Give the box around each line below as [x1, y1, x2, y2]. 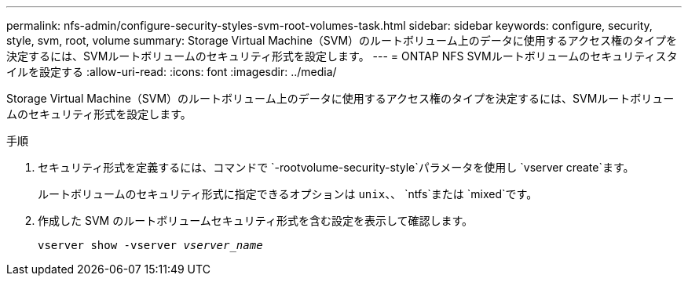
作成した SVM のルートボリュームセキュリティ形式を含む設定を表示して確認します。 [38, 214, 474, 227]
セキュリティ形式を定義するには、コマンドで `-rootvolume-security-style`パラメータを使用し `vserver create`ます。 [38, 161, 635, 174]
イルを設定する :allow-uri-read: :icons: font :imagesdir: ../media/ [6, 65, 337, 78]
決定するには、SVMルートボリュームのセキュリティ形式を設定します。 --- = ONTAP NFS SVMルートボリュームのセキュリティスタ [6, 49, 678, 63]
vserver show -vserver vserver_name [38, 239, 263, 251]
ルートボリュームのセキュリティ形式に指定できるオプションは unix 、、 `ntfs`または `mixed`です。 [38, 187, 538, 201]
